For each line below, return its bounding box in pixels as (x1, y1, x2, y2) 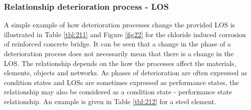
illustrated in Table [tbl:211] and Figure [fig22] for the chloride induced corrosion (4, 29, 246, 39)
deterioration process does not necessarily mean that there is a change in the (4, 48, 234, 58)
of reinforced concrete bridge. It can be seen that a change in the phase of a (4, 39, 231, 49)
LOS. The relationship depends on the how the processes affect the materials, (4, 58, 236, 68)
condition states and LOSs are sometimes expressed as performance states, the (4, 77, 239, 87)
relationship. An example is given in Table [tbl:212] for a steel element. (4, 96, 216, 106)
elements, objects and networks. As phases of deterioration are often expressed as (4, 67, 248, 78)
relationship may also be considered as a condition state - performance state (4, 87, 232, 97)
